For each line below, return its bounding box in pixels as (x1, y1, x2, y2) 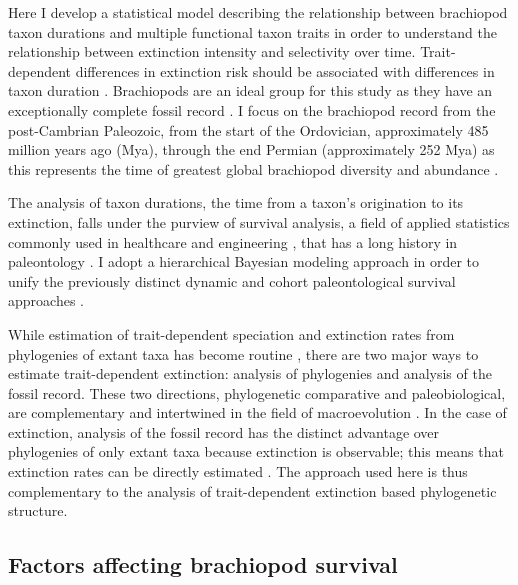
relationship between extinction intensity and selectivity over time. (8, 41, 416, 62)
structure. (8, 500, 68, 521)
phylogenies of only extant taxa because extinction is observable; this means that (8, 441, 504, 462)
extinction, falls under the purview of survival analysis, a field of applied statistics (8, 211, 510, 232)
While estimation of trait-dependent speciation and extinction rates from (8, 323, 455, 344)
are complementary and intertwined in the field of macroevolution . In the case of (8, 402, 507, 423)
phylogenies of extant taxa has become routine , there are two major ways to (8, 343, 479, 364)
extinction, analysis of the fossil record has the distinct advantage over (8, 421, 440, 442)
